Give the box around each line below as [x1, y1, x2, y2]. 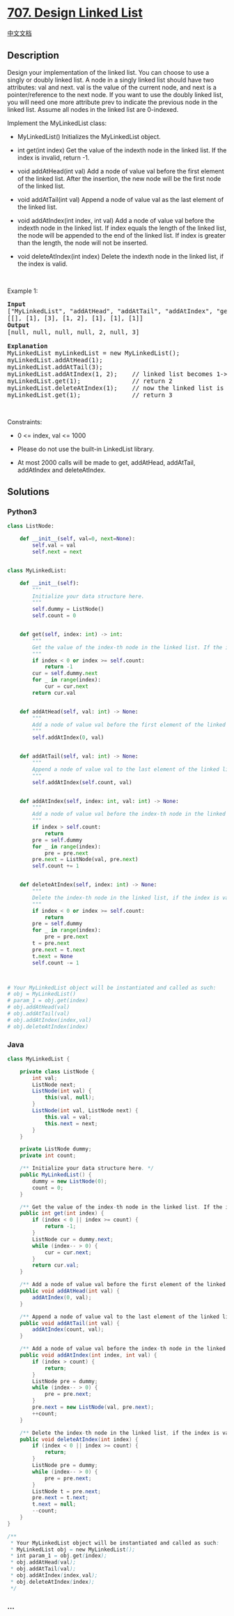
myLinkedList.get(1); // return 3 [7, 391, 173, 399]
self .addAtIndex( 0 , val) [32, 734, 104, 742]
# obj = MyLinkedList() [7, 990, 77, 997]
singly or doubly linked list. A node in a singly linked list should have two [7, 75, 214, 84]
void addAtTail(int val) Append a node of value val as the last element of [17, 195, 224, 203]
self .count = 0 [32, 612, 77, 619]
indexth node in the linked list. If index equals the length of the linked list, [17, 224, 226, 232]
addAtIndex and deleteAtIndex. [17, 466, 106, 474]
